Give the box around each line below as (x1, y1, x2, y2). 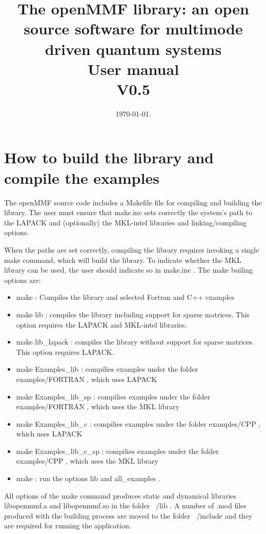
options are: (4, 274, 41, 285)
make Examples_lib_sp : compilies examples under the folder (16, 391, 210, 402)
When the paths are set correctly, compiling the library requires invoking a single (4, 244, 259, 255)
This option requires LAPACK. (16, 346, 114, 357)
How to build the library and (4, 147, 214, 168)
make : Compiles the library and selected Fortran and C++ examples (16, 292, 235, 302)
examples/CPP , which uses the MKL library (16, 455, 158, 466)
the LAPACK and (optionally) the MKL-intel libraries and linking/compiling (4, 217, 247, 227)
